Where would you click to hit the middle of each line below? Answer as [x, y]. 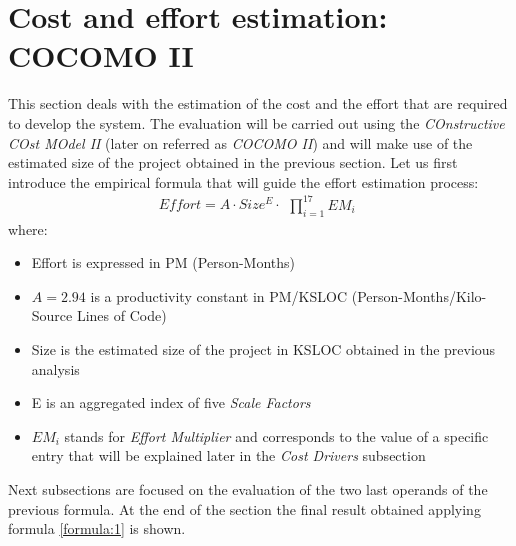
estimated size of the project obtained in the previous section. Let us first [233, 162]
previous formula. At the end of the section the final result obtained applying [244, 508]
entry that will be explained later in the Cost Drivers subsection [228, 455]
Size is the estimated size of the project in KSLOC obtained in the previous [263, 348]
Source [52, 315]
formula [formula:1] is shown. [97, 528]
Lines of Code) [121, 315]
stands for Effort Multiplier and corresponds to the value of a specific [276, 435]
